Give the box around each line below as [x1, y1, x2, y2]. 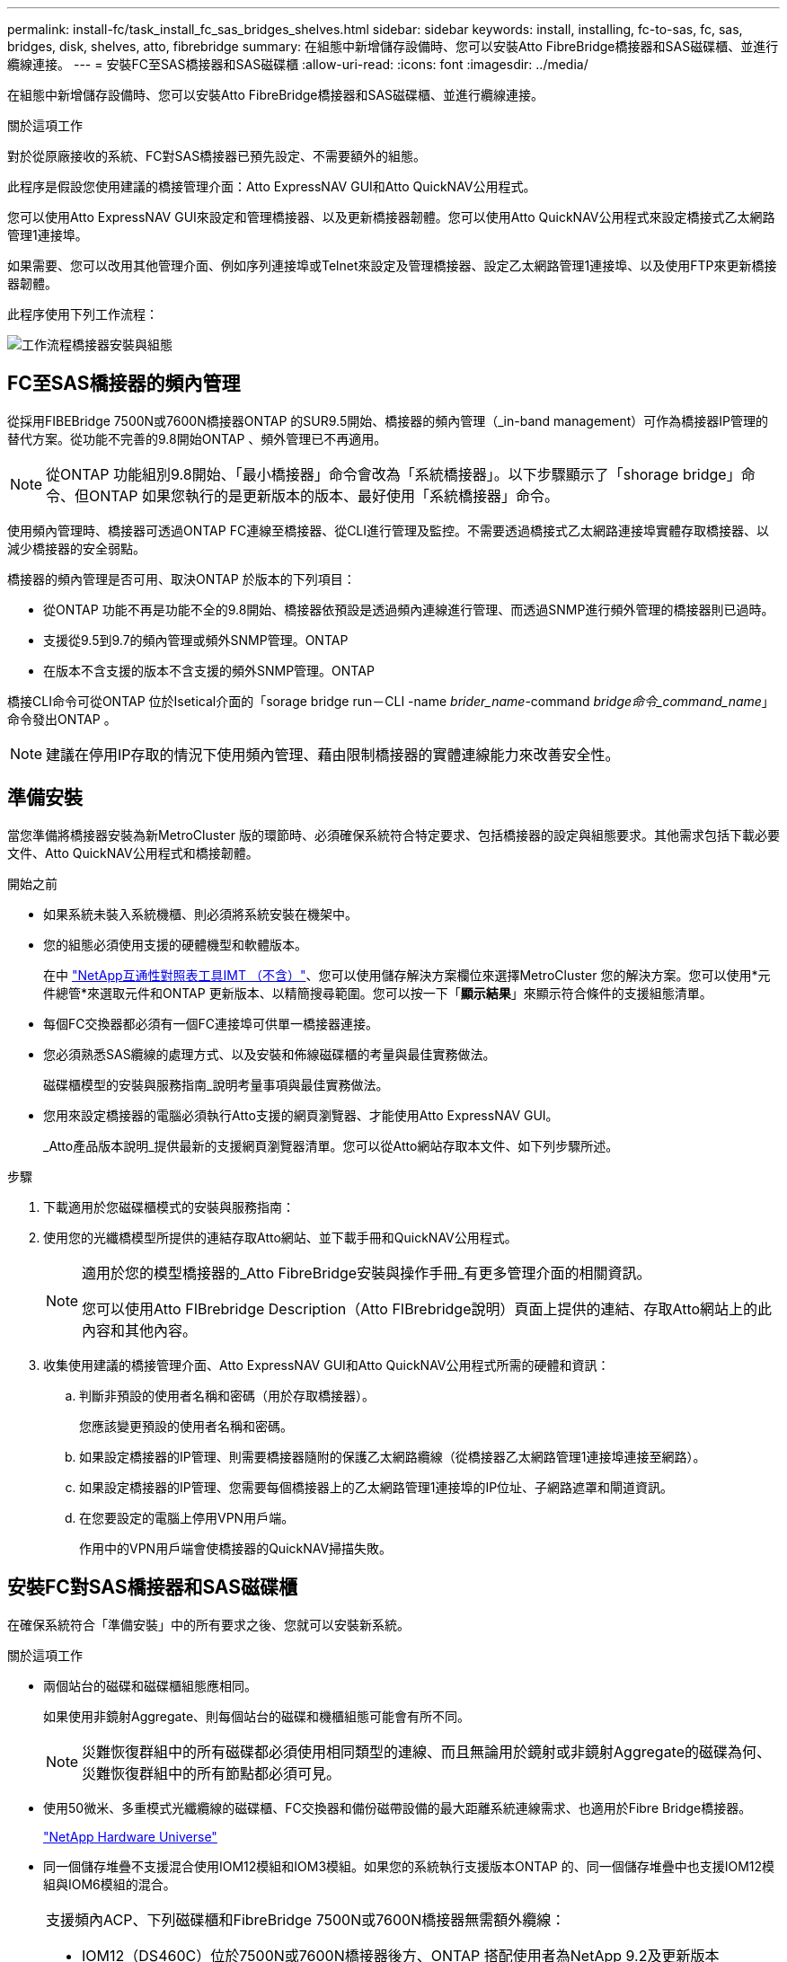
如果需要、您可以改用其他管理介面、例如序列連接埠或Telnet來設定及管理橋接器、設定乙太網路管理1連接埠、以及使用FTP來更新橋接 [7, 258, 777, 273]
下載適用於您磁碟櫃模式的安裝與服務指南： [43, 1198, 295, 1215]
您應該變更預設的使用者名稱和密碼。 [79, 1418, 293, 1434]
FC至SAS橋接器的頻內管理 [7, 372, 241, 395]
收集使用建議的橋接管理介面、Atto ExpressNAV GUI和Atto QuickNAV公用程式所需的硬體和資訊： [43, 1357, 610, 1373]
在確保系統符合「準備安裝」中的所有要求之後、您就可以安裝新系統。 [7, 1616, 410, 1632]
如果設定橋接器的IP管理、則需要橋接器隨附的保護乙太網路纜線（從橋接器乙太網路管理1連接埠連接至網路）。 [79, 1448, 706, 1464]
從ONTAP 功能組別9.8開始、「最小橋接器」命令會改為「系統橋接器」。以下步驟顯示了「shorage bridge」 [46, 464, 741, 483]
